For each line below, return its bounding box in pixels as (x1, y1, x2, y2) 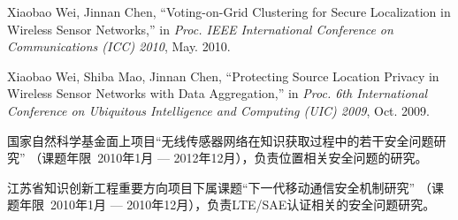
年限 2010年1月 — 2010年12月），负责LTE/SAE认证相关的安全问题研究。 (19, 195, 436, 214)
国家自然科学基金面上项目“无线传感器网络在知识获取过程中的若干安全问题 (7, 131, 434, 149)
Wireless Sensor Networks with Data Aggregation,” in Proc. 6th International (7, 84, 428, 102)
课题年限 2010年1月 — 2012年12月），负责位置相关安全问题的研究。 (42, 148, 428, 167)
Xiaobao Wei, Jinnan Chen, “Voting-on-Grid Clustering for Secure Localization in (7, 3, 451, 20)
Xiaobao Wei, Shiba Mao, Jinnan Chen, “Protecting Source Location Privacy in (7, 66, 439, 85)
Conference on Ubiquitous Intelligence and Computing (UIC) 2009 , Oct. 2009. (7, 101, 431, 119)
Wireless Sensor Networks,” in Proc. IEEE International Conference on (7, 19, 393, 38)
